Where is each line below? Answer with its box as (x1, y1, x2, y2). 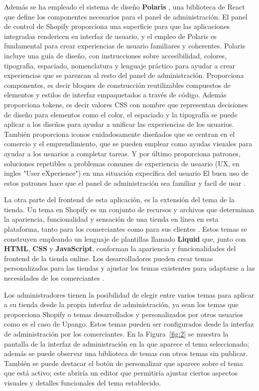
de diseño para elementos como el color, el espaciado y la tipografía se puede (4, 109, 238, 119)
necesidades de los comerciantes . (4, 273, 105, 283)
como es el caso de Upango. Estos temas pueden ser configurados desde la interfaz (4, 319, 254, 329)
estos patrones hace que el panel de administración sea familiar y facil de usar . (4, 177, 246, 188)
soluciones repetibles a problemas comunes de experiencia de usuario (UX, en (4, 158, 240, 168)
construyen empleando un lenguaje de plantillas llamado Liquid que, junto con (4, 233, 246, 244)
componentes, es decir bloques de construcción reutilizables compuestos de (4, 79, 231, 90)
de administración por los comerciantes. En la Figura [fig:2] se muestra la (4, 329, 229, 339)
